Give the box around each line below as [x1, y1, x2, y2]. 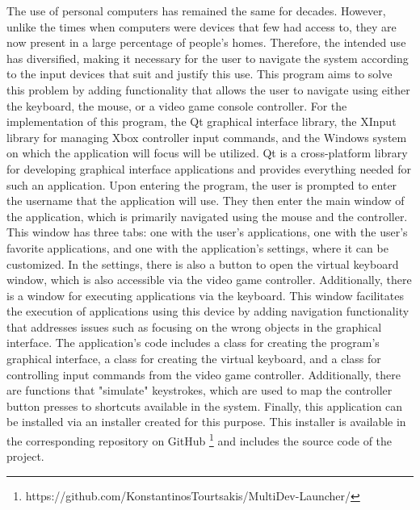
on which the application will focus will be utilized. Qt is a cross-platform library [6, 144, 408, 161]
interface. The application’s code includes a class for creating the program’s [6, 334, 380, 351]
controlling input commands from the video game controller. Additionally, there [6, 366, 401, 382]
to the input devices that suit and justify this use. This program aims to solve [6, 65, 393, 82]
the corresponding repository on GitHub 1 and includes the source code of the [6, 430, 393, 449]
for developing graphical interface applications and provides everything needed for [6, 160, 411, 177]
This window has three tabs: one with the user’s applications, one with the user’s [6, 224, 408, 240]
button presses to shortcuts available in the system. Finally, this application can [6, 397, 403, 414]
